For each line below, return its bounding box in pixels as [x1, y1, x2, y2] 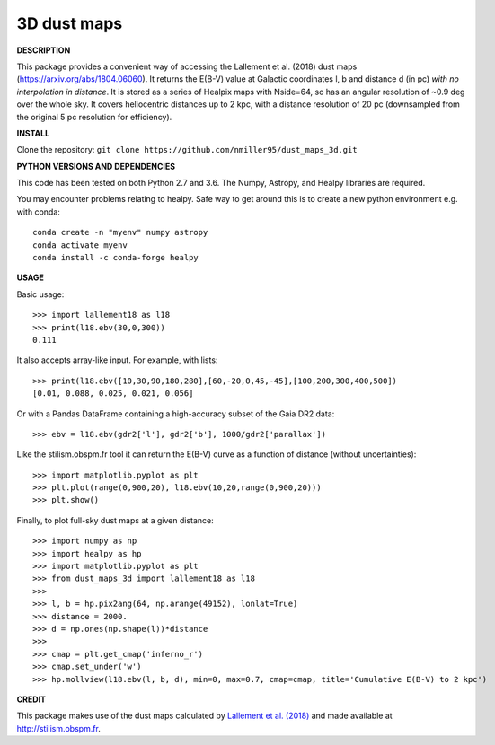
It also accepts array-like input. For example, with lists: [16, 355, 218, 365]
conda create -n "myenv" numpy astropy [32, 227, 208, 238]
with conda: [16, 206, 60, 217]
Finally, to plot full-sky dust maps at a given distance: [16, 514, 215, 525]
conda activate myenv [32, 240, 128, 250]
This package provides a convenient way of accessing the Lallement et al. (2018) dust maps [16, 61, 358, 72]
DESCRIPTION [16, 45, 71, 56]
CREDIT [16, 694, 47, 705]
